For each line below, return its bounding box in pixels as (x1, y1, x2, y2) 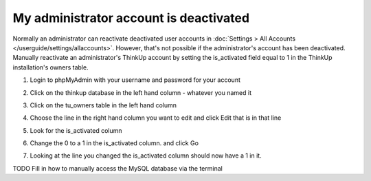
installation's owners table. (12, 63, 89, 72)
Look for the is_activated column (30, 126, 123, 134)
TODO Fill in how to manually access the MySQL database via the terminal (12, 164, 223, 172)
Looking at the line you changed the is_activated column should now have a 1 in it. (30, 151, 262, 160)
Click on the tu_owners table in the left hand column (30, 100, 177, 109)
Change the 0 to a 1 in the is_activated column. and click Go (30, 139, 199, 147)
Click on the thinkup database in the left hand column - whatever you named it (30, 88, 252, 96)
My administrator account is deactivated (12, 10, 250, 25)
